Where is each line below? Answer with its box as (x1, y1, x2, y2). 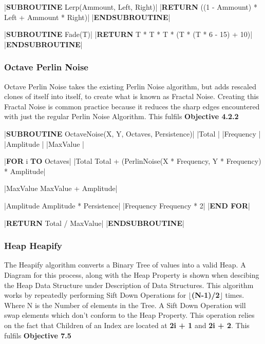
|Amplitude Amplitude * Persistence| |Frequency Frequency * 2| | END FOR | (4, 200, 250, 211)
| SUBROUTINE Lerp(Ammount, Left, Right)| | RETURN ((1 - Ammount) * (4, 2, 257, 12)
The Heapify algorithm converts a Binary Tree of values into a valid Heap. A (4, 259, 246, 270)
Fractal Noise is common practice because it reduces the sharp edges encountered (4, 101, 260, 111)
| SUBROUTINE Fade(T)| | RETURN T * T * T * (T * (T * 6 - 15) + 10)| (4, 29, 253, 40)
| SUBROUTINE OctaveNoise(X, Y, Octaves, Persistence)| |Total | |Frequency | (4, 128, 261, 139)
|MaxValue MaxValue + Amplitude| (4, 183, 118, 194)
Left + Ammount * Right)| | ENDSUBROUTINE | (4, 11, 171, 22)
